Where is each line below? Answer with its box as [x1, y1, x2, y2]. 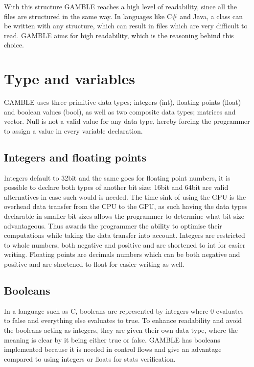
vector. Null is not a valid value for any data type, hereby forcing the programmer [4, 116, 250, 126]
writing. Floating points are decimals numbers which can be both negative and [4, 249, 240, 259]
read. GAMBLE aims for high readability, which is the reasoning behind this [4, 30, 234, 40]
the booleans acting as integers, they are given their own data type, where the [4, 325, 238, 335]
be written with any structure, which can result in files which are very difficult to [4, 21, 248, 31]
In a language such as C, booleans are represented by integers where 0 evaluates [4, 305, 244, 316]
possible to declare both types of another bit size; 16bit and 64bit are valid [4, 182, 229, 192]
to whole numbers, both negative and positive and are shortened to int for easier [4, 239, 246, 250]
